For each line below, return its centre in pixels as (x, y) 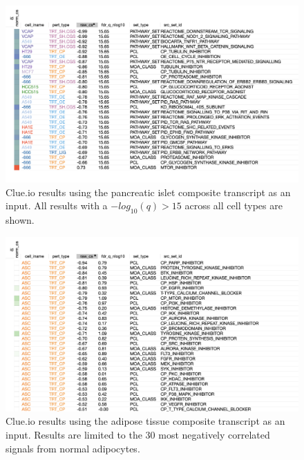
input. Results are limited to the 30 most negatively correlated (138, 435)
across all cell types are (234, 205)
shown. (20, 220)
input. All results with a (57, 205)
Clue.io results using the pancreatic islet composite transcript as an (148, 192)
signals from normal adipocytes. (73, 448)
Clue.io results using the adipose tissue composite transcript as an (145, 421)
